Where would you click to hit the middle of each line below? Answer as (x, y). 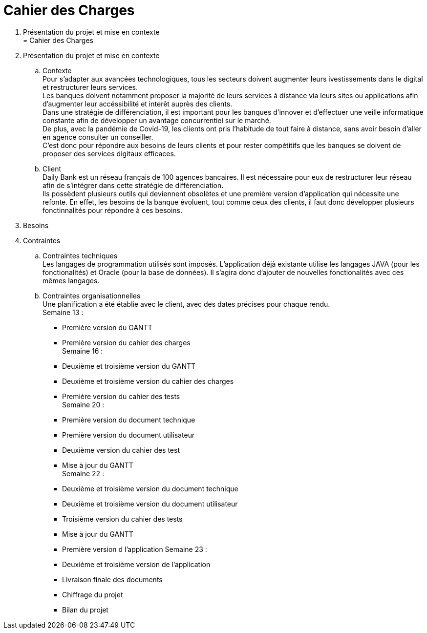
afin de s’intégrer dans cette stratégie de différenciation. (133, 185)
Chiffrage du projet (93, 594)
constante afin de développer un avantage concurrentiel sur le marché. (157, 120)
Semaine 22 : (83, 473)
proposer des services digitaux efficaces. (109, 153)
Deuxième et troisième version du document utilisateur (150, 504)
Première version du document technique (129, 420)
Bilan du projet (85, 610)
